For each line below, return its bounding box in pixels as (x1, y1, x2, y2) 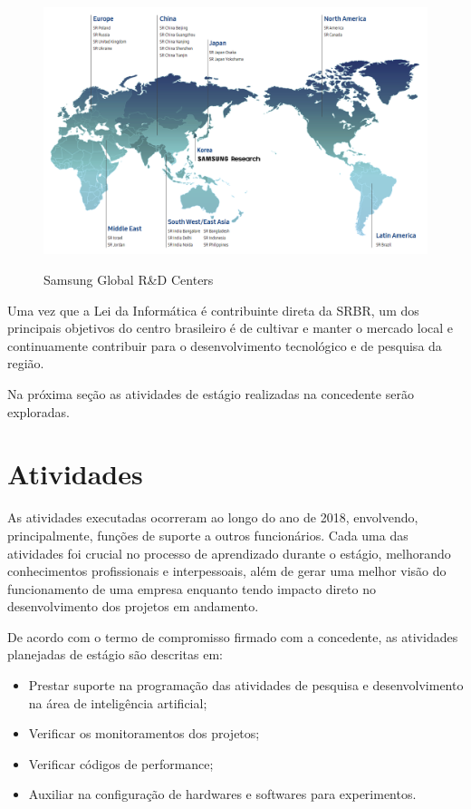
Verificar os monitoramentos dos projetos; (28, 724, 260, 743)
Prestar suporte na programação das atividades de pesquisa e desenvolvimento (28, 676, 464, 695)
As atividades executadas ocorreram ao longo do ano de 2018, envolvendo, (7, 508, 418, 527)
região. (7, 354, 44, 373)
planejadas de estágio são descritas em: (7, 645, 223, 664)
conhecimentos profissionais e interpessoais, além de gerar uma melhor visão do (7, 561, 447, 580)
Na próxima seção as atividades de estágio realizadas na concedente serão (7, 385, 414, 404)
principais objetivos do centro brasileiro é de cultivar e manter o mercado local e (7, 318, 454, 337)
